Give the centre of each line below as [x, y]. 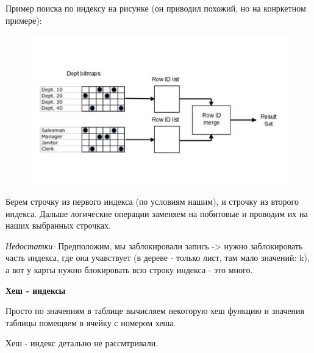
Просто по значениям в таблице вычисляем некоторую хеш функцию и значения [155, 311]
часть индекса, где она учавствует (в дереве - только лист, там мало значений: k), [158, 258]
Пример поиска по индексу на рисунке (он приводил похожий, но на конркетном [156, 8]
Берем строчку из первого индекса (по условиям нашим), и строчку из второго [152, 201]
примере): [24, 20]
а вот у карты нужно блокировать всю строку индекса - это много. [129, 270]
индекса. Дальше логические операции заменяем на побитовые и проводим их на [157, 213]
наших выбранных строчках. [58, 225]
